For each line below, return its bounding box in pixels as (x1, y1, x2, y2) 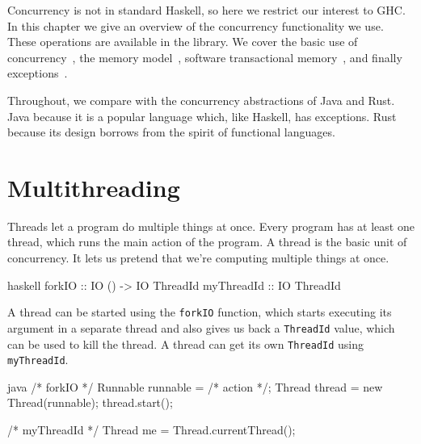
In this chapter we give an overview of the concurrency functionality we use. (7, 17, 384, 34)
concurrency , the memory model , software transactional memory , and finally (7, 48, 402, 65)
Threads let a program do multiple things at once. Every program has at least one (7, 217, 415, 234)
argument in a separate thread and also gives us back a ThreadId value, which (7, 319, 395, 336)
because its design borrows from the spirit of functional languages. (7, 124, 335, 140)
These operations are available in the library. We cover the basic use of (7, 33, 358, 50)
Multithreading (7, 170, 180, 203)
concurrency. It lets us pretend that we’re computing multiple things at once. (7, 249, 389, 266)
